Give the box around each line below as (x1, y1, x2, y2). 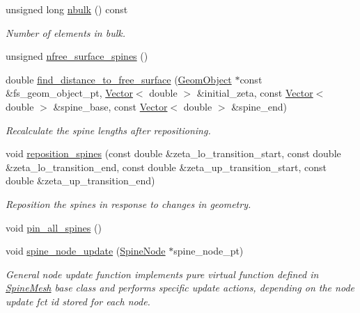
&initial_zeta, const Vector (196, 86, 313, 100)
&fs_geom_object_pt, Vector (6, 86, 133, 100)
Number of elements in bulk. (6, 25, 125, 40)
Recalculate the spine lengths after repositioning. (6, 122, 211, 137)
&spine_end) (231, 99, 288, 113)
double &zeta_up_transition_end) (6, 173, 155, 188)
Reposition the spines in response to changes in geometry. (6, 196, 251, 211)
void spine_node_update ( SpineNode (6, 243, 166, 258)
